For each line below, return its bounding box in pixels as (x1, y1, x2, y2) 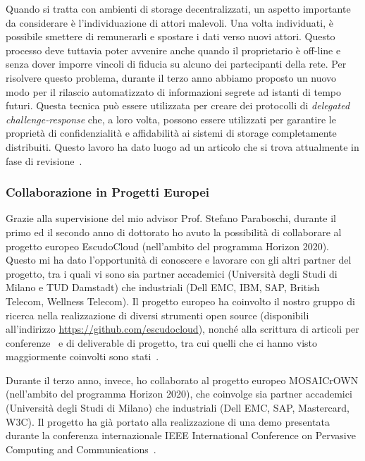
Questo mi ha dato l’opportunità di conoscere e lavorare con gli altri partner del (6, 252, 352, 267)
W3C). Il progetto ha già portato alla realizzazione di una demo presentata (6, 414, 330, 429)
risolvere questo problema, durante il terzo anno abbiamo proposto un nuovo (6, 70, 337, 85)
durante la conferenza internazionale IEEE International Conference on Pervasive (6, 428, 356, 443)
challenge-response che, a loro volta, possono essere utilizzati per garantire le (6, 111, 336, 126)
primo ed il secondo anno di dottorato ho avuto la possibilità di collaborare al (6, 224, 342, 239)
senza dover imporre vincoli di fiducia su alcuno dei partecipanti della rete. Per (6, 56, 347, 71)
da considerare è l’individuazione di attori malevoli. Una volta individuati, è (6, 15, 333, 30)
